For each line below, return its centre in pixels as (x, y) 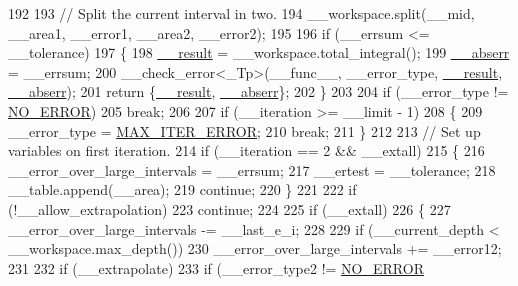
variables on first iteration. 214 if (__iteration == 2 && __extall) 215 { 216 (246, 150)
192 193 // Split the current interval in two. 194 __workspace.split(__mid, (241, 13)
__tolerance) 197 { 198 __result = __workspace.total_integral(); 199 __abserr (259, 52)
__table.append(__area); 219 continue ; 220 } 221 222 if (182, 189)
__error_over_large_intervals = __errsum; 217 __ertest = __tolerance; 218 (252, 169)
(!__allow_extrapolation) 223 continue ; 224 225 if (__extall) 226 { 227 (229, 208)
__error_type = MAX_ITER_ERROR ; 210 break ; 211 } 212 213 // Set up (244, 130)
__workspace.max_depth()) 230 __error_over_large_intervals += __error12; (255, 248)
